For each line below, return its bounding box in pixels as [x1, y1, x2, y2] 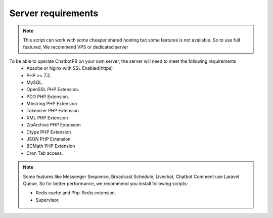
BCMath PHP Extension [26, 143, 75, 149]
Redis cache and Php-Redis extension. [35, 190, 116, 196]
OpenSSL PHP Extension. [26, 86, 79, 93]
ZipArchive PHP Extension [26, 122, 81, 128]
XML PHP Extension [26, 114, 68, 121]
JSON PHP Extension [26, 136, 71, 142]
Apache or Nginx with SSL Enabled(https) [26, 65, 113, 71]
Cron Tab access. [26, 150, 63, 156]
